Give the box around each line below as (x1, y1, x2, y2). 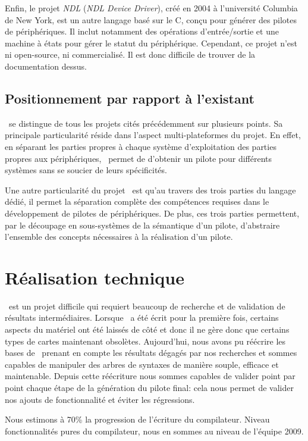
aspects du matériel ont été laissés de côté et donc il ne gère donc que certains (5, 323, 290, 336)
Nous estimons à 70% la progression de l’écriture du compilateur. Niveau (5, 413, 270, 426)
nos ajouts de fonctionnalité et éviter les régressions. (5, 393, 195, 405)
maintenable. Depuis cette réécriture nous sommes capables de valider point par (5, 370, 296, 382)
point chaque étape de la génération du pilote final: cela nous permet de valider (5, 381, 294, 393)
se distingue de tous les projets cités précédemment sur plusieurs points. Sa (8, 117, 283, 129)
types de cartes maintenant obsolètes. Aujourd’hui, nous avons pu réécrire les (5, 334, 286, 347)
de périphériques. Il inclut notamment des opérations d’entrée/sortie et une (5, 25, 279, 37)
